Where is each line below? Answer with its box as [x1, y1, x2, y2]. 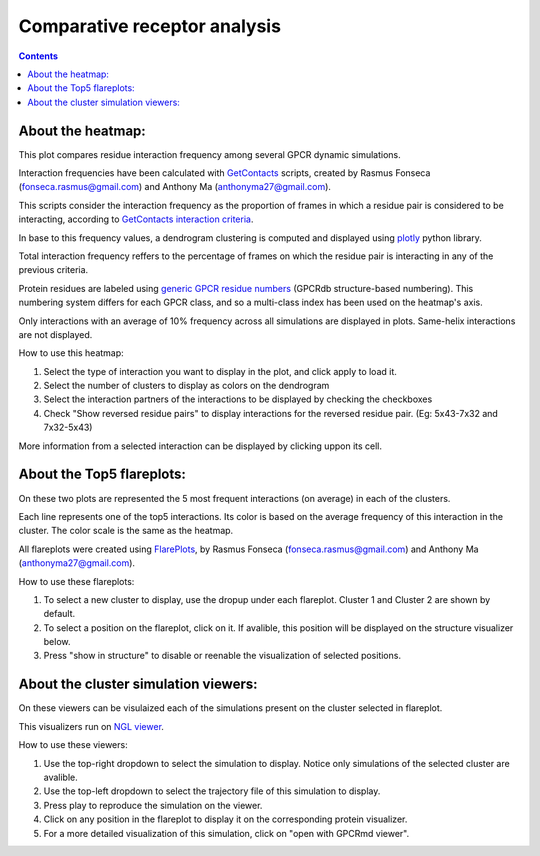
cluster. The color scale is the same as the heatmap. [18, 525, 234, 537]
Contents [18, 50, 59, 62]
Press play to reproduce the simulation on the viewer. [43, 799, 263, 811]
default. [43, 608, 76, 620]
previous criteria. [18, 264, 89, 276]
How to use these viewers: [18, 739, 129, 751]
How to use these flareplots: [18, 575, 135, 587]
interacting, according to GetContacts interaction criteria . [18, 213, 254, 225]
